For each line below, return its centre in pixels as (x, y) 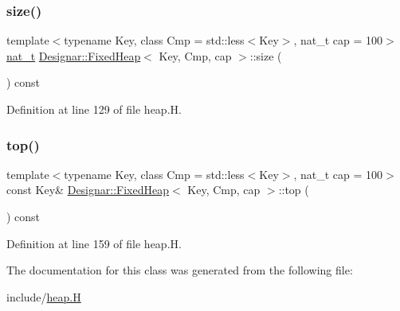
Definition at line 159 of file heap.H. (94, 243)
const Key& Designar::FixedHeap (88, 190)
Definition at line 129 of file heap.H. (94, 109)
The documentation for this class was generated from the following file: (180, 270)
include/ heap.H (44, 296)
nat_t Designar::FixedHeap (74, 55)
